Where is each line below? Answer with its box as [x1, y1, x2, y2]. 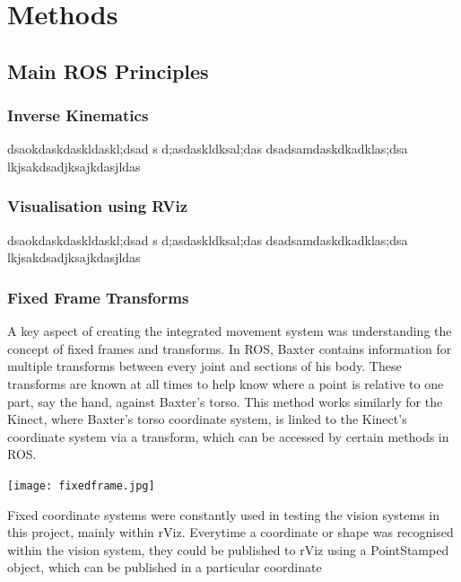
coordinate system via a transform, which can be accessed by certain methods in [7, 427, 449, 445]
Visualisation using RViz [7, 195, 188, 217]
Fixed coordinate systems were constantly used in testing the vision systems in [7, 505, 440, 524]
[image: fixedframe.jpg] [7, 479, 155, 492]
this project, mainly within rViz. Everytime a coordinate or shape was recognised [7, 523, 454, 542]
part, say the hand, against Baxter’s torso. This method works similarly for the [7, 392, 443, 410]
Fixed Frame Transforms [7, 286, 189, 308]
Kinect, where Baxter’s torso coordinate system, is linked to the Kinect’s [7, 410, 407, 428]
